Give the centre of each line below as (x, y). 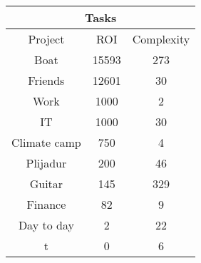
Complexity (161, 39)
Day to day (46, 225)
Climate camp (46, 142)
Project (46, 39)
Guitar (46, 184)
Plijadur (46, 163)
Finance (46, 204)
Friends (46, 80)
